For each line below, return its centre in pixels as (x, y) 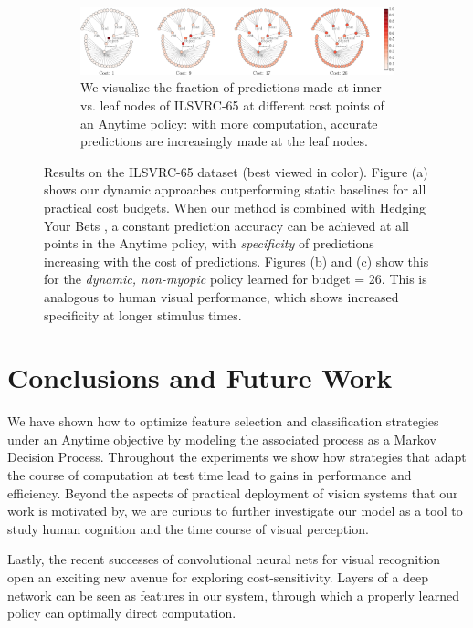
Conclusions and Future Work (200, 377)
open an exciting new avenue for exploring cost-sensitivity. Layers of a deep (218, 577)
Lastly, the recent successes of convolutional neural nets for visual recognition (224, 559)
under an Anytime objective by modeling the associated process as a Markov (222, 439)
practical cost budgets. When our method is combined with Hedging (235, 207)
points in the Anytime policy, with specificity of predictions (209, 243)
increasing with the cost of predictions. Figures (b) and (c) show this (236, 261)
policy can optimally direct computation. (122, 613)
